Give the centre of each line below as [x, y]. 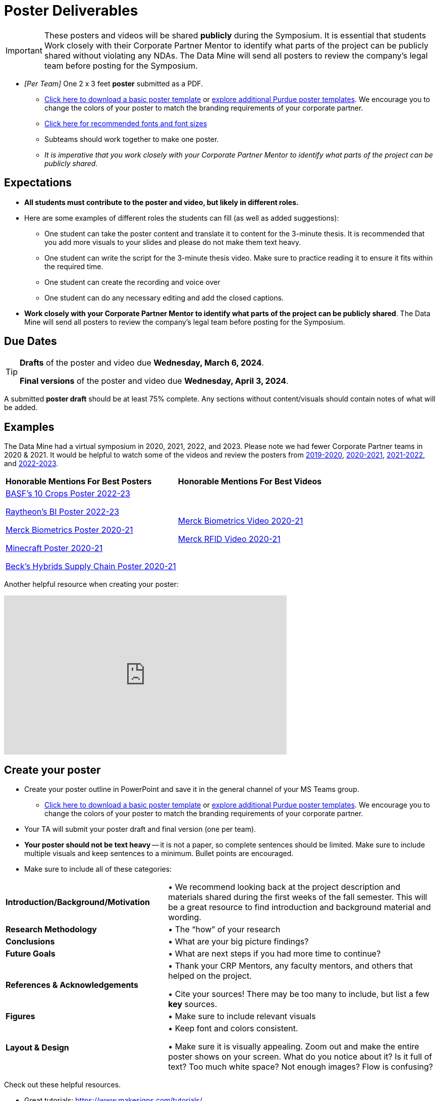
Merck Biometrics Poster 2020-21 [69, 530]
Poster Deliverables [71, 11]
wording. [185, 917]
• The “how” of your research [224, 930]
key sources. [193, 1004]
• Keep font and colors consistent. [233, 1029]
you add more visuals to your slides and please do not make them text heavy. [173, 242]
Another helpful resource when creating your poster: [91, 584]
